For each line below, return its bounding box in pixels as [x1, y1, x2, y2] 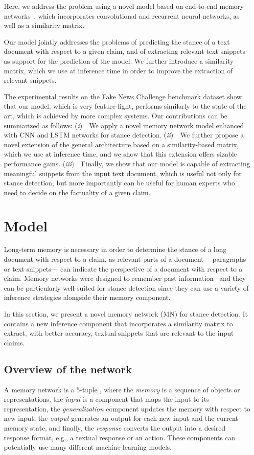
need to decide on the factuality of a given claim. [4, 187, 151, 197]
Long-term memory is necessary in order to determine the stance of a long [4, 244, 227, 254]
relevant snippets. [4, 75, 57, 85]
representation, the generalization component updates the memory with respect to [4, 403, 251, 413]
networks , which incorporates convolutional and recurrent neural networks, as [4, 10, 240, 21]
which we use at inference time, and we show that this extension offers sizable [4, 149, 237, 159]
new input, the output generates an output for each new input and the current [4, 413, 238, 423]
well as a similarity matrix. [4, 20, 85, 30]
